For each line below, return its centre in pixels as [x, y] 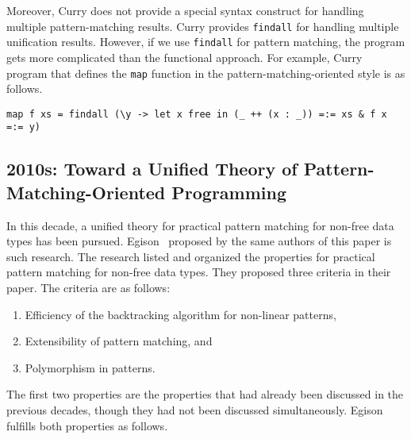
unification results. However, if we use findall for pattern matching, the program [206, 42]
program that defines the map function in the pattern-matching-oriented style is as [206, 73]
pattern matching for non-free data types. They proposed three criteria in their [199, 272]
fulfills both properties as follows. [87, 425]
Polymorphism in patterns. [90, 367]
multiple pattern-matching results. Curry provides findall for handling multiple [203, 26]
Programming [229, 192]
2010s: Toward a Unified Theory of [152, 169]
